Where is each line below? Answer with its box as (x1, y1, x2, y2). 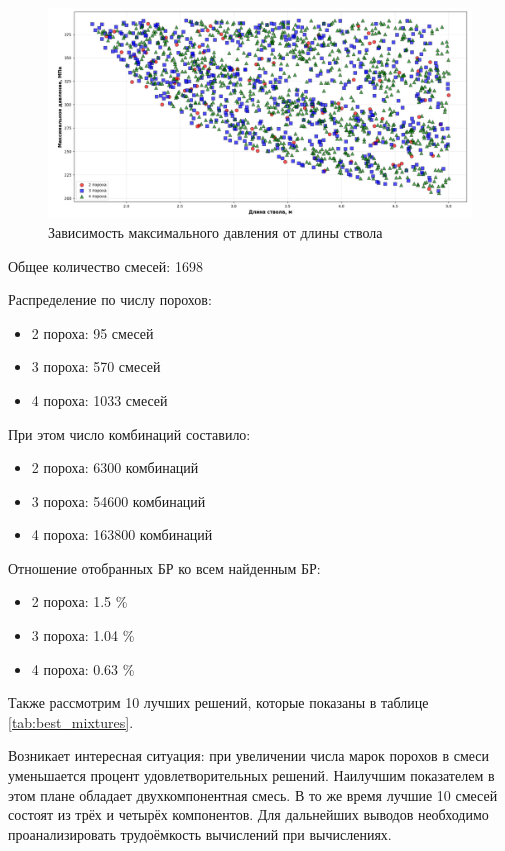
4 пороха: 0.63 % (31, 658, 135, 679)
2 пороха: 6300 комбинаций (31, 457, 199, 478)
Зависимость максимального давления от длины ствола (48, 221, 383, 242)
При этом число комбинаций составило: (8, 423, 251, 444)
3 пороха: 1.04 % (31, 625, 135, 646)
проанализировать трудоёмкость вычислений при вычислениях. (8, 823, 392, 844)
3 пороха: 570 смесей (31, 356, 161, 377)
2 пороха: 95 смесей (31, 322, 154, 343)
